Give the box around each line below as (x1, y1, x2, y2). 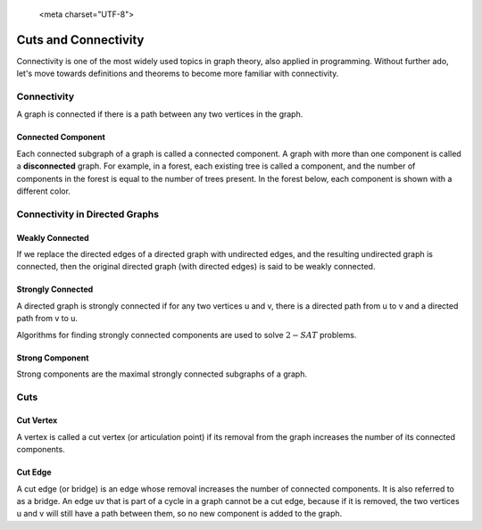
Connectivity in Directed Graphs (16, 208, 160, 220)
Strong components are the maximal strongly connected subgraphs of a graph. (16, 369, 308, 379)
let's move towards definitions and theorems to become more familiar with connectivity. (16, 68, 339, 79)
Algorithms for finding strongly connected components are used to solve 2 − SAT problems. (16, 329, 357, 340)
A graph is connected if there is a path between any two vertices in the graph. (16, 109, 303, 120)
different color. (16, 186, 71, 196)
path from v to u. (16, 313, 79, 324)
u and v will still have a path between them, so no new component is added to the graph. (16, 509, 343, 519)
